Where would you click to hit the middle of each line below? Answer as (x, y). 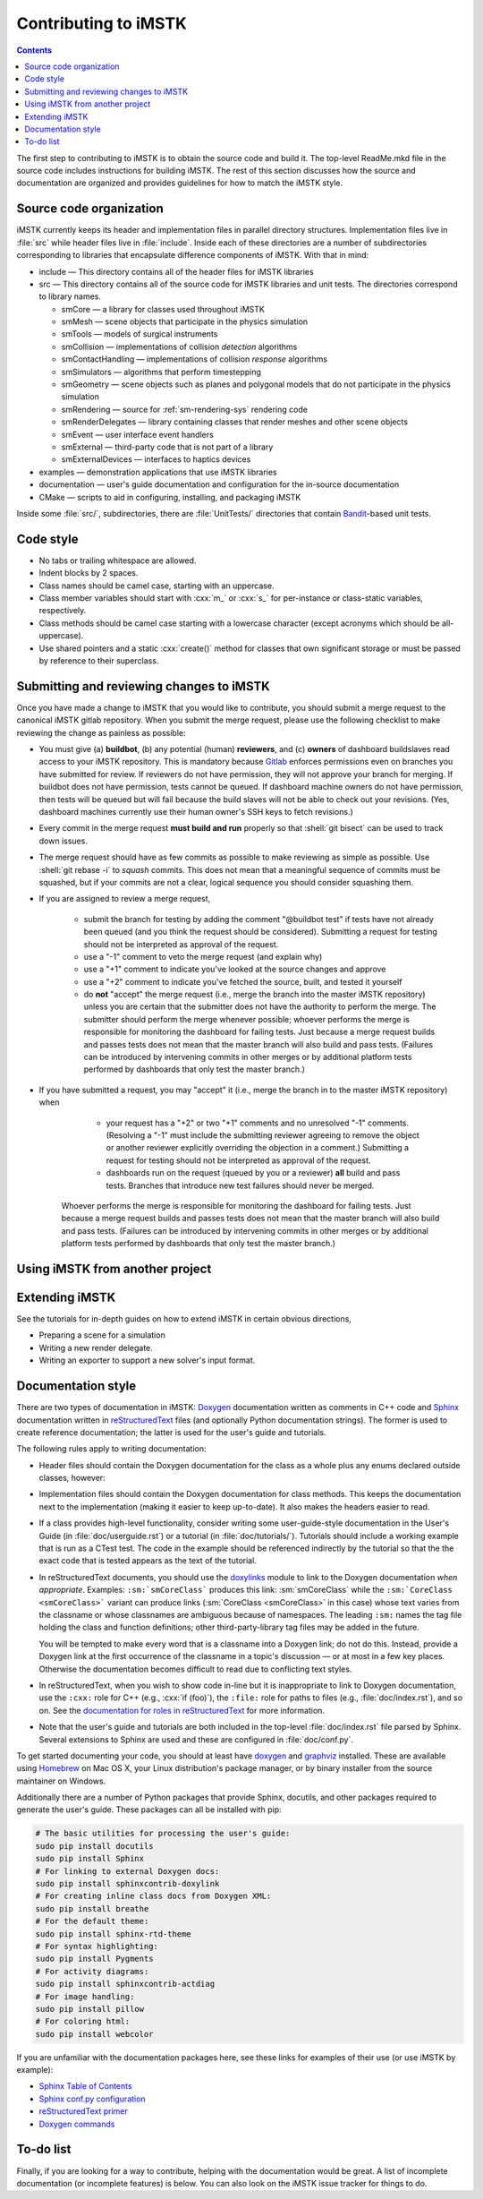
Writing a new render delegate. (96, 1348)
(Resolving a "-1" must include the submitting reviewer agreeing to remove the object (263, 1135)
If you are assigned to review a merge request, (125, 899)
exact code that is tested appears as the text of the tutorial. (148, 1561)
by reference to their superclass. (99, 660)
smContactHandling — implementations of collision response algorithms (195, 359)
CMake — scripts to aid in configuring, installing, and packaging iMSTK (170, 497)
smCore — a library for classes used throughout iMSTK (163, 309)
